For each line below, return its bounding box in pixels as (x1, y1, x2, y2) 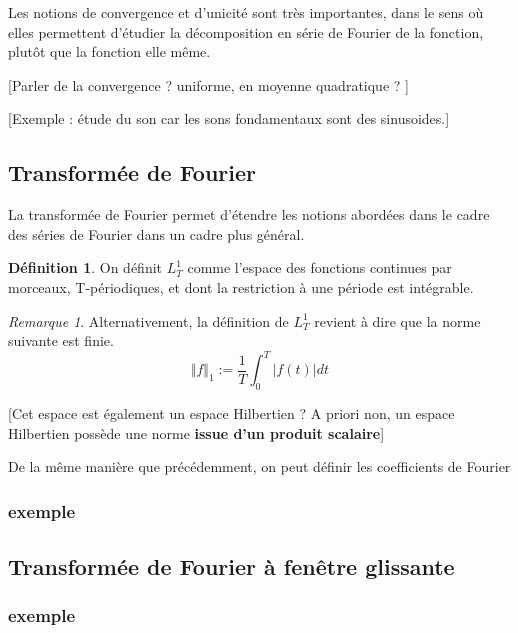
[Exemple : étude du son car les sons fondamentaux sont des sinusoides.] (8, 108, 450, 129)
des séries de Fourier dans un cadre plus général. (8, 223, 305, 244)
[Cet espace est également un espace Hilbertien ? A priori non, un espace (8, 403, 455, 424)
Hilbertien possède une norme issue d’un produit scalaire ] (8, 422, 385, 443)
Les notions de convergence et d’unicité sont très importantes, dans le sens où (8, 2, 484, 22)
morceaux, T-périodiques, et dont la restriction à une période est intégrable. (8, 276, 474, 297)
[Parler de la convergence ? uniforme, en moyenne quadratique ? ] (8, 74, 409, 95)
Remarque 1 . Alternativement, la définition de (8, 310, 289, 331)
